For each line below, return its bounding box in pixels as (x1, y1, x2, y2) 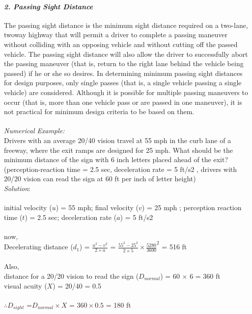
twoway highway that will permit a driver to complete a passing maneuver (4, 29, 227, 40)
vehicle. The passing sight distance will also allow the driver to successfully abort (4, 48, 248, 59)
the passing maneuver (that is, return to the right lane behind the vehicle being (4, 58, 244, 69)
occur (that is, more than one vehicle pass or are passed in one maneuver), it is (4, 97, 242, 107)
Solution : (4, 183, 30, 193)
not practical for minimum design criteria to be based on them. (4, 106, 195, 117)
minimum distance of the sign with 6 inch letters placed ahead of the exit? (4, 154, 228, 165)
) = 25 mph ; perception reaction (141, 202, 242, 213)
